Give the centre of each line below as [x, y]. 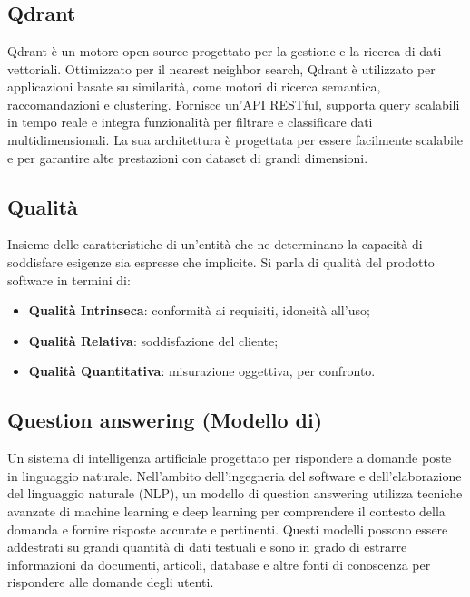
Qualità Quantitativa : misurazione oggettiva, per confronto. [202, 371]
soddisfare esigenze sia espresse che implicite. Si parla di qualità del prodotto [221, 261]
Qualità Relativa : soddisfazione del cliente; [153, 340]
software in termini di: [69, 279]
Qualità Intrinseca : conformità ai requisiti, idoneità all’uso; [199, 310]
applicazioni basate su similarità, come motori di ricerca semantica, [194, 87]
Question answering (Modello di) [165, 420]
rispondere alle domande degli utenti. [111, 582]
